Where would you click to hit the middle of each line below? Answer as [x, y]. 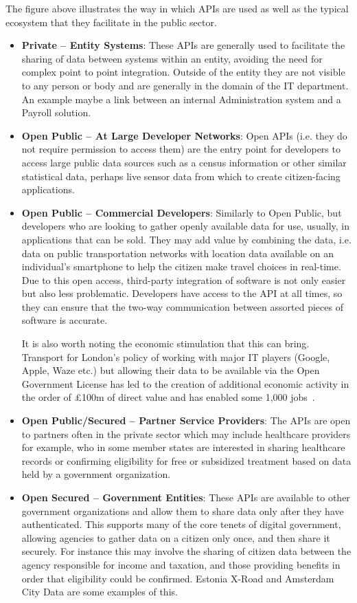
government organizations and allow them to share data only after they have [183, 511]
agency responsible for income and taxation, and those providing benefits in [181, 564]
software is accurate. [65, 320]
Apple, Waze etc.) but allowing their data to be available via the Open [171, 370]
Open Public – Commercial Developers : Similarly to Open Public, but [182, 212]
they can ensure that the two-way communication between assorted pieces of [182, 306]
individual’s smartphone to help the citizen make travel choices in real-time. [181, 266]
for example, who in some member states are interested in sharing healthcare [183, 447]
